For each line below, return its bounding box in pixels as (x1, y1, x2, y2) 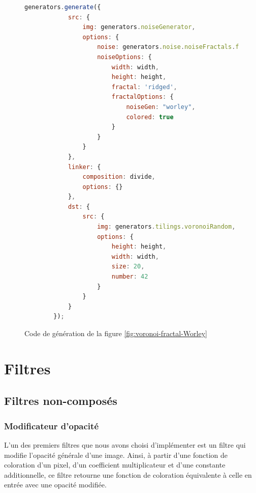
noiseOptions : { (97, 53, 152, 61)
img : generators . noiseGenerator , (82, 23, 196, 31)
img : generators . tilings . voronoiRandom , (97, 223, 236, 231)
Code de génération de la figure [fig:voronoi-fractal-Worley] (24, 328, 207, 338)
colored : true (126, 113, 174, 121)
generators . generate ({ (24, 4, 101, 11)
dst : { (68, 203, 90, 210)
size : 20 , (111, 263, 145, 270)
